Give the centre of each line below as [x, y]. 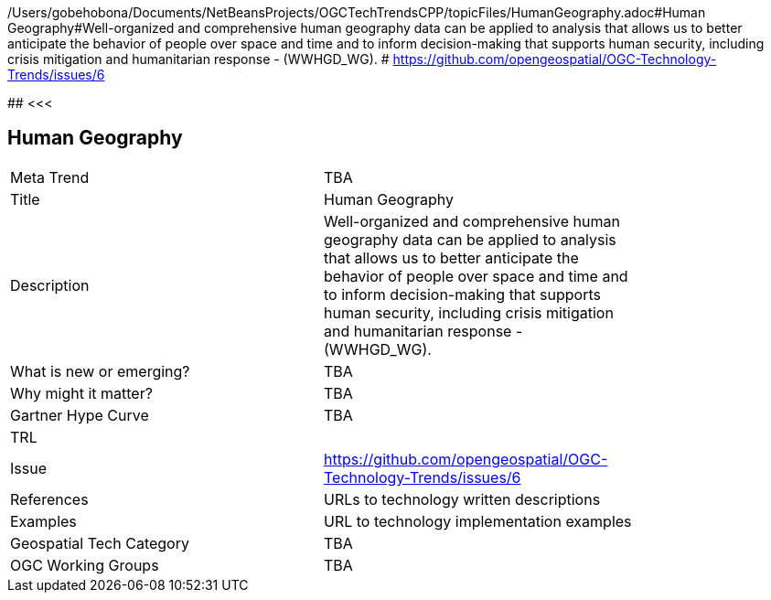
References [49, 499]
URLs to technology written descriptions [462, 499]
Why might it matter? [81, 393]
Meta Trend [50, 177]
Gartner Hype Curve [80, 415]
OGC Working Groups [85, 565]
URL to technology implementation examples [478, 521]
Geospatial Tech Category [100, 543]
